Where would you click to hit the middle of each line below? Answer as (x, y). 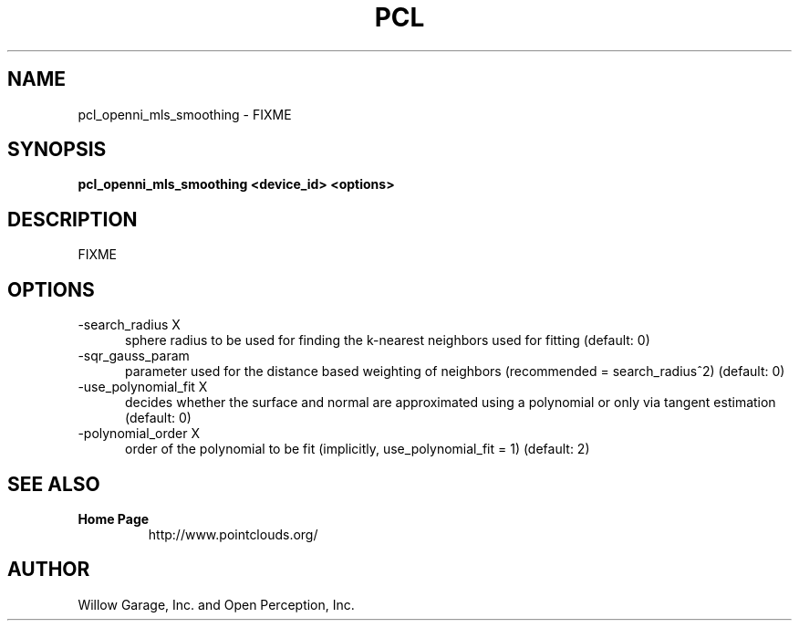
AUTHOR (49, 570)
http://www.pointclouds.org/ (233, 534)
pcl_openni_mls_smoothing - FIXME (185, 114)
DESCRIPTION (73, 219)
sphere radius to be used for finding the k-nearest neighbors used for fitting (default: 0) (388, 340)
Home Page (114, 518)
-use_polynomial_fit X (143, 387)
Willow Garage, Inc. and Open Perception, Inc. (216, 604)
